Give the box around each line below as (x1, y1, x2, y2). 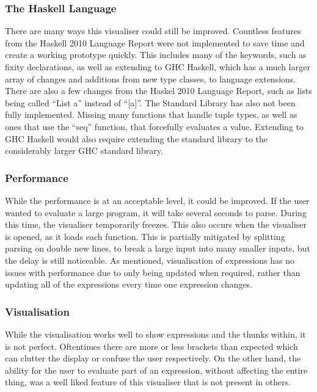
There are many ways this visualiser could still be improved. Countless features (5, 24, 301, 37)
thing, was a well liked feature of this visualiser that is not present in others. (5, 376, 291, 388)
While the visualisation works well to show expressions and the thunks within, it (5, 327, 306, 340)
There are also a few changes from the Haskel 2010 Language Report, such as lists (5, 84, 312, 97)
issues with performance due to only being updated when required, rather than (5, 266, 301, 278)
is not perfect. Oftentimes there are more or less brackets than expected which (5, 339, 298, 352)
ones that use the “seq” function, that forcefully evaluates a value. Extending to (5, 120, 304, 132)
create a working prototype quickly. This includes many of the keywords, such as (5, 48, 307, 61)
